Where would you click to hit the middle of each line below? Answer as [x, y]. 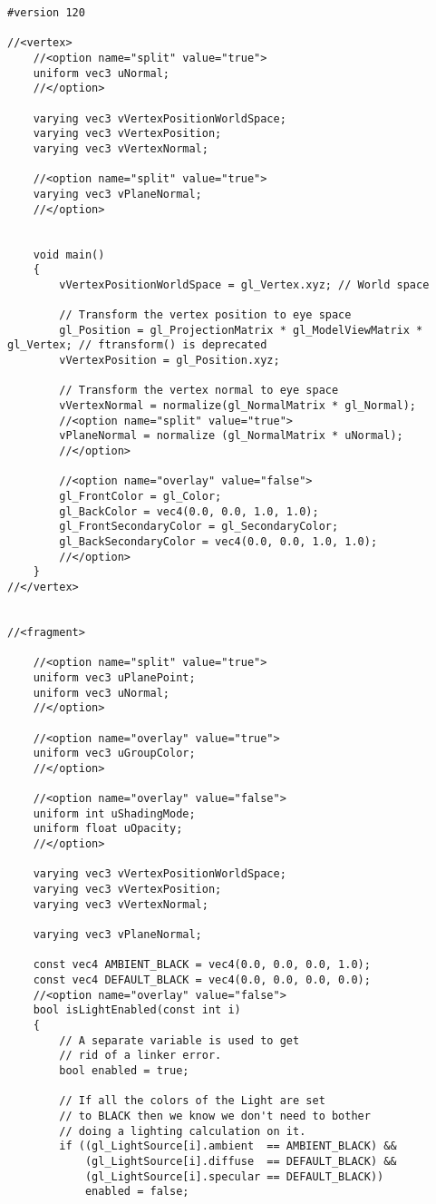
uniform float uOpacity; [108, 829]
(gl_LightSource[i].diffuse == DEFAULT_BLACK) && [241, 1161]
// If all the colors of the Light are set [192, 1101]
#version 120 [46, 13]
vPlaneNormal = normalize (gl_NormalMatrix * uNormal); [231, 436]
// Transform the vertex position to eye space [205, 315]
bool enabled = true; [124, 1070]
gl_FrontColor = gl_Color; [140, 496]
